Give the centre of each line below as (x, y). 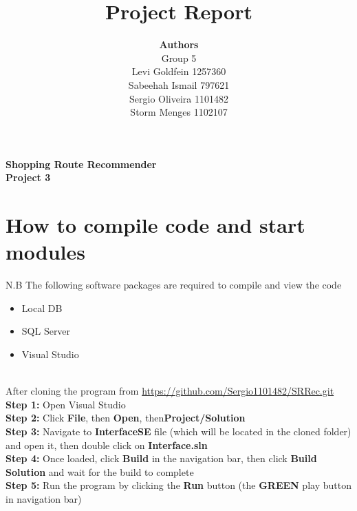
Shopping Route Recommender (81, 164)
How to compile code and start (155, 225)
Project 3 (28, 177)
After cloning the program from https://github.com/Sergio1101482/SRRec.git (170, 391)
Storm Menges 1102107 (179, 112)
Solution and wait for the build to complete (100, 471)
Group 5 (179, 58)
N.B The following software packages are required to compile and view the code (174, 285)
